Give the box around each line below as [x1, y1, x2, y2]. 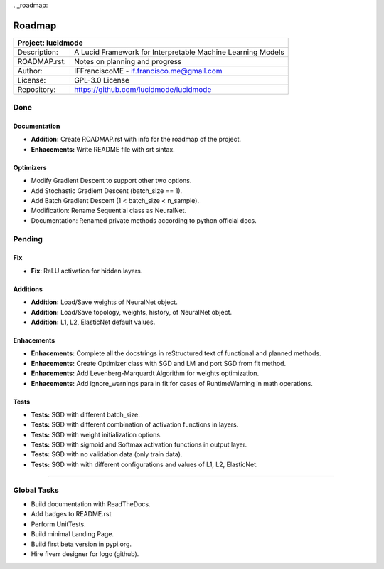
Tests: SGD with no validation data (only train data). [31, 450, 183, 459]
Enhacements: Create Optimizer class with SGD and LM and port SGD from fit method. [31, 359, 287, 367]
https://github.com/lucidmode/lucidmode [73, 84, 212, 94]
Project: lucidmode [17, 38, 83, 48]
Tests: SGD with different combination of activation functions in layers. [31, 420, 239, 429]
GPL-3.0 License [73, 75, 129, 85]
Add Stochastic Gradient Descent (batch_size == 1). [31, 186, 183, 195]
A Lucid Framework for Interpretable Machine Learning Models [73, 47, 284, 57]
